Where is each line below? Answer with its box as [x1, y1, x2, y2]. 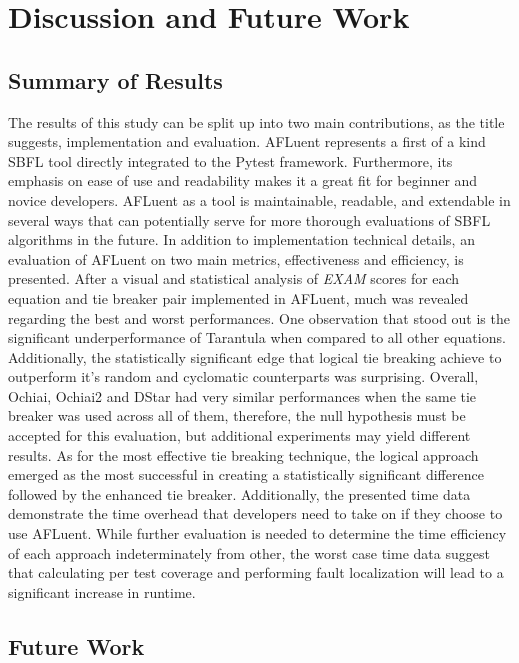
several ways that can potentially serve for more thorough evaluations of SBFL [8, 209, 491, 230]
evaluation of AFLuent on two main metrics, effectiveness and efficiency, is [8, 248, 464, 269]
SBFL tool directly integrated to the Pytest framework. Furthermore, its [8, 150, 453, 171]
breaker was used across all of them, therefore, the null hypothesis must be [8, 405, 466, 426]
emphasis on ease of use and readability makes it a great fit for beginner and [8, 170, 478, 191]
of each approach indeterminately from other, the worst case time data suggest [8, 542, 490, 563]
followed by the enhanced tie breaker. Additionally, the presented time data [8, 483, 471, 504]
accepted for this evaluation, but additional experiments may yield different [8, 425, 471, 446]
